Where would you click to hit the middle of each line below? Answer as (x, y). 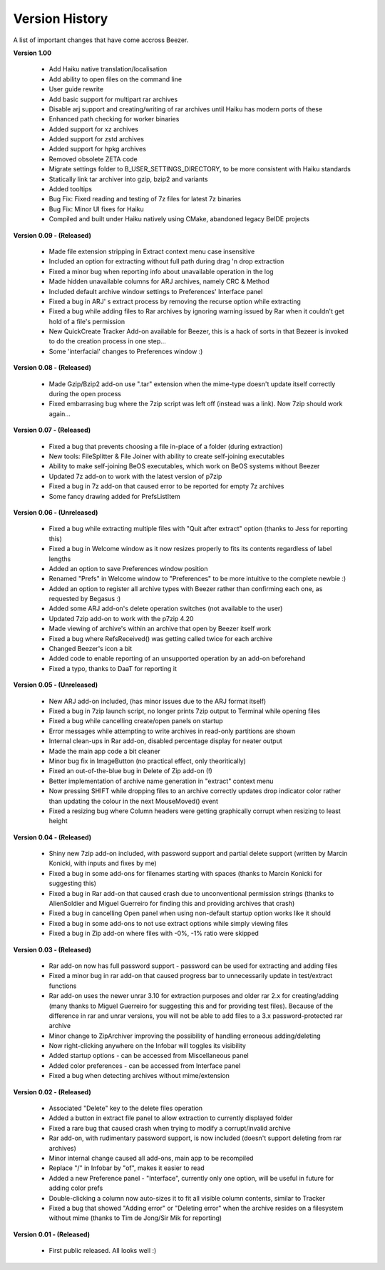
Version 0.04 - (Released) (52, 837)
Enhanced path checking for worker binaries (114, 119)
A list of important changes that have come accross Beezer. (101, 40)
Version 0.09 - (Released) (52, 235)
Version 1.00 (32, 53)
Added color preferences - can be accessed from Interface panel (145, 1065)
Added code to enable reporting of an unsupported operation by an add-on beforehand (177, 659)
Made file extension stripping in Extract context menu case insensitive (152, 251)
